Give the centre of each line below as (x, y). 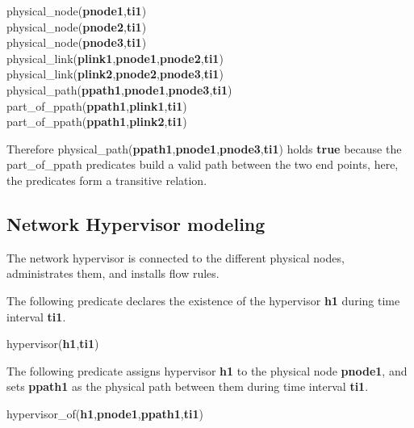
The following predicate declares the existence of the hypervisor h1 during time (203, 300)
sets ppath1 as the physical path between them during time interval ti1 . (188, 386)
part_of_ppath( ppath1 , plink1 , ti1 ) (97, 105)
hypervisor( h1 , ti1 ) (53, 344)
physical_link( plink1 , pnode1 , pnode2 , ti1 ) (115, 58)
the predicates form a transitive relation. (107, 180)
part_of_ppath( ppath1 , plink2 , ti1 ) (97, 122)
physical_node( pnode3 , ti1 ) (77, 42)
